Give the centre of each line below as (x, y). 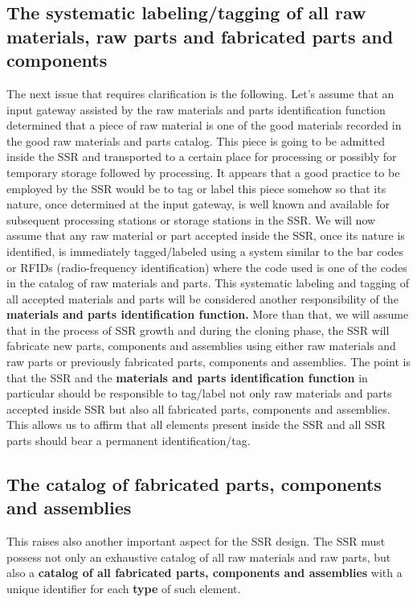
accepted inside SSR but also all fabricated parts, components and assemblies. (198, 408)
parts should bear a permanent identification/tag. (129, 441)
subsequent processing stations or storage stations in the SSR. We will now (191, 219)
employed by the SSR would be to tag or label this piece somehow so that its (196, 188)
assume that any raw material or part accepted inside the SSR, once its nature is (206, 235)
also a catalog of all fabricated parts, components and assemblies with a (204, 573)
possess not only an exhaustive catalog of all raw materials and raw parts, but (199, 557)
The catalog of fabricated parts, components (194, 484)
